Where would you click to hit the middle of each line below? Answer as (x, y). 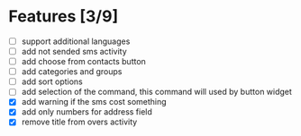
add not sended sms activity (74, 51)
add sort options (52, 81)
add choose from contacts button (83, 62)
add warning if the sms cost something (94, 102)
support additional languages (76, 41)
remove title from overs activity (79, 122)
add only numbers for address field (87, 112)
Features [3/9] (64, 17)
